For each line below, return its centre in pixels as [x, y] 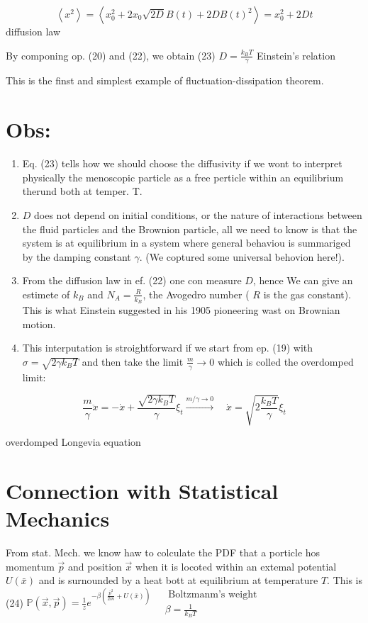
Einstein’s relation [296, 55]
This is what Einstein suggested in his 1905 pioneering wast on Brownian [181, 310]
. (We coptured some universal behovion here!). [242, 256]
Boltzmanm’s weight [213, 594]
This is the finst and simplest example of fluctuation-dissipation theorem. [165, 80]
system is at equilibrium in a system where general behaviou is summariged [186, 243]
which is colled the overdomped [285, 361]
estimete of [46, 294]
